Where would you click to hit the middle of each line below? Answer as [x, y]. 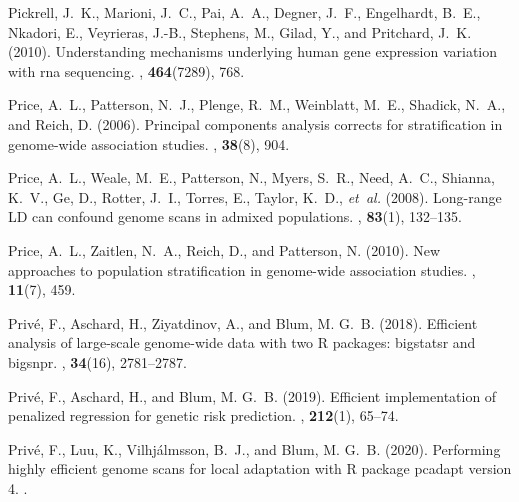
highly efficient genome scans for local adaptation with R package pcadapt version [260, 468]
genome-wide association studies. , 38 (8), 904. [149, 143]
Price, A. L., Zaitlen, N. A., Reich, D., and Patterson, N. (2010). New [224, 249]
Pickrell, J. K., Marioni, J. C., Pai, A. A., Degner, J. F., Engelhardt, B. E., [244, 12]
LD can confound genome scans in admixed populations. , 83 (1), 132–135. [235, 216]
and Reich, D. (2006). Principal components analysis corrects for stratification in [255, 123]
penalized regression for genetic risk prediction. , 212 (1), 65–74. [203, 415]
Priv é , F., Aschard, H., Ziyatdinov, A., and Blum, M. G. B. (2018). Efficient [243, 322]
